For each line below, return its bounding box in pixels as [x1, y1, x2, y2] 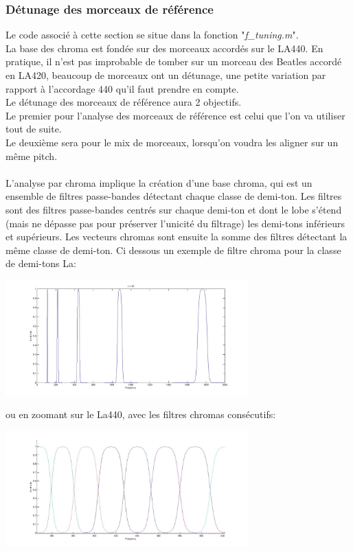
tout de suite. [5, 122, 62, 136]
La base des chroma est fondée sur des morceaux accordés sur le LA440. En [5, 41, 323, 55]
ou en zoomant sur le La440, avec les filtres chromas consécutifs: [5, 407, 276, 422]
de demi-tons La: [5, 256, 76, 271]
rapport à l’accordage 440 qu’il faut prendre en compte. [5, 81, 239, 95]
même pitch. [5, 148, 58, 163]
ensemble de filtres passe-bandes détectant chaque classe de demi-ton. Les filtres [5, 189, 342, 203]
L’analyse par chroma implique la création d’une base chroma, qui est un [5, 175, 312, 189]
